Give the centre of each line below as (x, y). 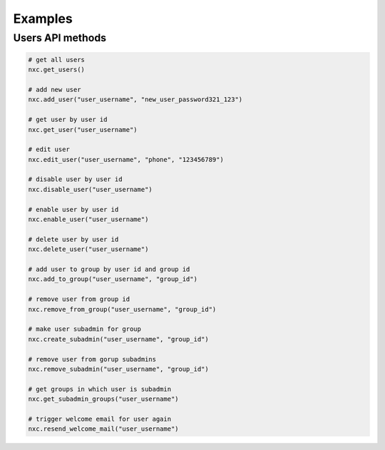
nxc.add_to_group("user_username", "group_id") (113, 279)
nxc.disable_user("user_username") (90, 189)
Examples (43, 19)
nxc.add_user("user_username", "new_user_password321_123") (135, 99)
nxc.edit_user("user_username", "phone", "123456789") (126, 159)
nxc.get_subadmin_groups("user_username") (103, 399)
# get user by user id (68, 120)
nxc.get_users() (57, 70)
